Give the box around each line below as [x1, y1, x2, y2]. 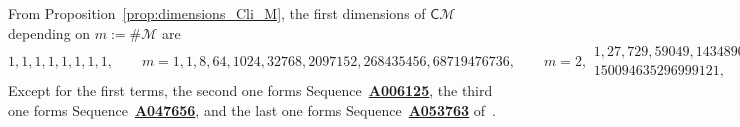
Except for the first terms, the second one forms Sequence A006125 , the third [8, 80, 493, 101]
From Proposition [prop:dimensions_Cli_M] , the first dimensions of [8, 3, 426, 23]
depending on [8, 22, 91, 43]
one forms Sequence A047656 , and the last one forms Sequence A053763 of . [8, 99, 496, 120]
